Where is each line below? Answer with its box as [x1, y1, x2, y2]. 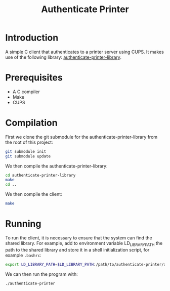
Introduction [5, 32, 59, 44]
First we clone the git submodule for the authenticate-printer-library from [5, 134, 158, 140]
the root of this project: [5, 139, 53, 145]
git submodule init [5, 149, 47, 154]
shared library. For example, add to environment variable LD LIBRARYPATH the [5, 240, 163, 247]
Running [5, 218, 41, 230]
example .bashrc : [5, 252, 41, 258]
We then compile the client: [5, 191, 62, 197]
